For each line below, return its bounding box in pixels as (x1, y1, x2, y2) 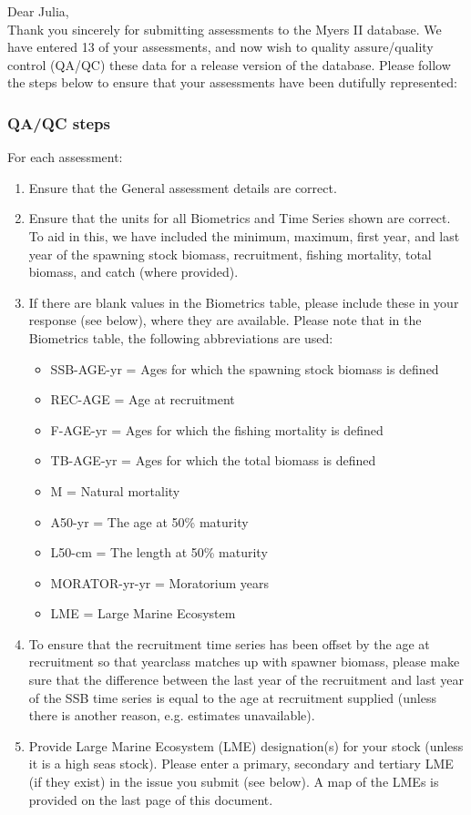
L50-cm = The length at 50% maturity (50, 543, 268, 562)
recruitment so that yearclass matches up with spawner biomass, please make (28, 652, 460, 671)
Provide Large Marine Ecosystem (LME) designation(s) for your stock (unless (28, 736, 464, 755)
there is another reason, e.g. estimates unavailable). (28, 706, 315, 725)
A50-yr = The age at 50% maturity (50, 512, 249, 531)
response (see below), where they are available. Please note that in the (28, 311, 422, 330)
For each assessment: (7, 148, 123, 167)
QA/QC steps (7, 111, 110, 134)
